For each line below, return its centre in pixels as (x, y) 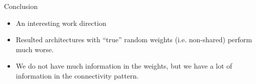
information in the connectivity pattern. (77, 75)
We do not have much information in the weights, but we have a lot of (124, 66)
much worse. (35, 49)
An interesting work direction (61, 23)
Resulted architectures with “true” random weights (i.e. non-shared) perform (134, 40)
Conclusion (21, 6)
